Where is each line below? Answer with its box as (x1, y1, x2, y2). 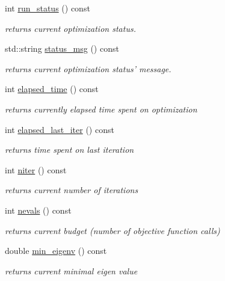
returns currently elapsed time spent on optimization (5, 102, 197, 115)
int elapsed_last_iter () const (5, 123, 114, 135)
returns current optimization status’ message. (5, 62, 171, 75)
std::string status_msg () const (5, 42, 119, 55)
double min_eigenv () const (5, 244, 107, 257)
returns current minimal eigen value (5, 264, 138, 277)
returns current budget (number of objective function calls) (5, 224, 220, 236)
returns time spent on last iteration (5, 143, 134, 156)
